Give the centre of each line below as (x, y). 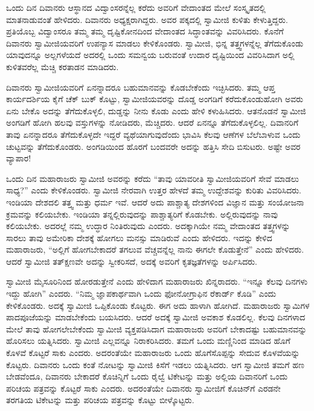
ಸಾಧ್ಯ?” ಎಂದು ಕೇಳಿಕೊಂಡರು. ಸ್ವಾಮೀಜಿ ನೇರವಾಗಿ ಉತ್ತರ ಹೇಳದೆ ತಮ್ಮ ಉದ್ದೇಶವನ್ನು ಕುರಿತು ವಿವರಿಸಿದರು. (154, 190)
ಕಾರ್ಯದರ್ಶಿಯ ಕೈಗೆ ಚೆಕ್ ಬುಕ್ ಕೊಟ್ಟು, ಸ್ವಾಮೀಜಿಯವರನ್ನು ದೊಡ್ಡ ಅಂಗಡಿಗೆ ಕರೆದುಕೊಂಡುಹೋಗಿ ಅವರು (155, 99)
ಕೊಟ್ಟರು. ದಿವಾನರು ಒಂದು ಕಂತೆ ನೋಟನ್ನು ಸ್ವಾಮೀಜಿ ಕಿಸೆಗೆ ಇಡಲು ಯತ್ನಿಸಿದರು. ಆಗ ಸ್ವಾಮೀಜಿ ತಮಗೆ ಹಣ (155, 364)
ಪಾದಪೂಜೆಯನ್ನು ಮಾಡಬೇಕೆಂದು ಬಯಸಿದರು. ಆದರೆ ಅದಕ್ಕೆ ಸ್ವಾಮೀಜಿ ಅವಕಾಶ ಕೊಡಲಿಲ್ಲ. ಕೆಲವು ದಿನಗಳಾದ (156, 317)
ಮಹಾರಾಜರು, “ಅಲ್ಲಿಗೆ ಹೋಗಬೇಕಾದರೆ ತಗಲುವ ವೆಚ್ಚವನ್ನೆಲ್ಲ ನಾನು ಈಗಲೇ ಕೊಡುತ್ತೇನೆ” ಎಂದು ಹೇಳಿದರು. (155, 249)
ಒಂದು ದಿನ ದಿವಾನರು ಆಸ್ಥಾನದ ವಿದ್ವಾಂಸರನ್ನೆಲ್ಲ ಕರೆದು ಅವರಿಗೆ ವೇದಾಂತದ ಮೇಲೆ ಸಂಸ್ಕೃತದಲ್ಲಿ (136, 7)
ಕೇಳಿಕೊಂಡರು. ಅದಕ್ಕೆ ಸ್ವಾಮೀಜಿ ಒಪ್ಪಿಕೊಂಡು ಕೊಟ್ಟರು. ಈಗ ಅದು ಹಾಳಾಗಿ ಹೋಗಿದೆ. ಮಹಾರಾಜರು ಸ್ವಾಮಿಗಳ (158, 305)
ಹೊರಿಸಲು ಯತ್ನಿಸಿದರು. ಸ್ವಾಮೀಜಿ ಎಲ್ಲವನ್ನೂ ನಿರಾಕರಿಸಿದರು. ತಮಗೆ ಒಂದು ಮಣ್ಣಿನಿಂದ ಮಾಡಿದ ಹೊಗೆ (148, 341)
